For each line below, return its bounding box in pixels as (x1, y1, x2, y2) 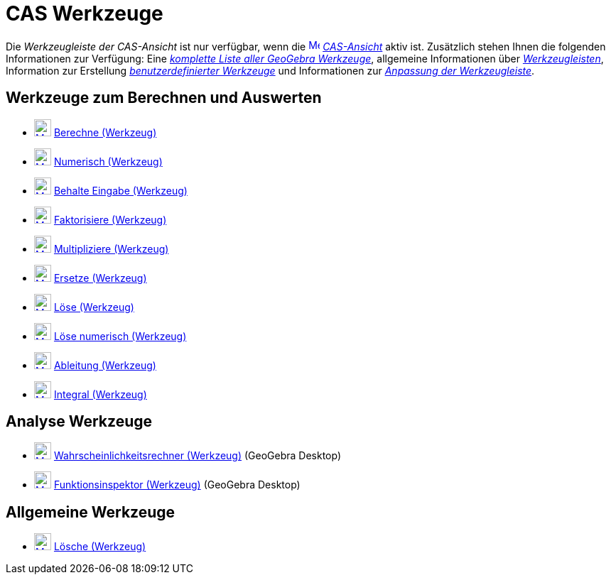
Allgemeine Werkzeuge (6, 503, 175, 521)
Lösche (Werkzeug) (53, 540, 146, 553)
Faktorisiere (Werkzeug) (53, 213, 167, 226)
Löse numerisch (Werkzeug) (53, 329, 187, 342)
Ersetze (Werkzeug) (53, 271, 147, 284)
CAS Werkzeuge (6, 1, 163, 26)
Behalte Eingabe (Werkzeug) (53, 184, 188, 197)
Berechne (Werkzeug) (53, 126, 157, 138)
